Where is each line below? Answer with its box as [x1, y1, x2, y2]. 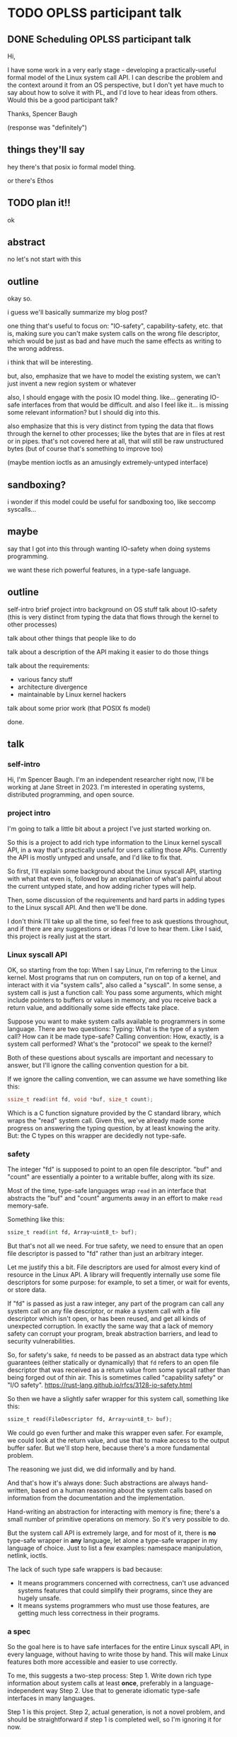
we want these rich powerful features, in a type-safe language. [7, 566, 191, 574]
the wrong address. [7, 344, 64, 353]
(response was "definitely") [7, 123, 87, 132]
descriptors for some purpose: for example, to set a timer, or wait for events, [7, 1278, 230, 1287]
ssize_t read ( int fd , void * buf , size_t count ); [7, 1096, 154, 1103]
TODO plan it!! [7, 197, 71, 209]
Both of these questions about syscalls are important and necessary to [7, 1053, 214, 1062]
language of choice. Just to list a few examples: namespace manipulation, [7, 1544, 223, 1552]
